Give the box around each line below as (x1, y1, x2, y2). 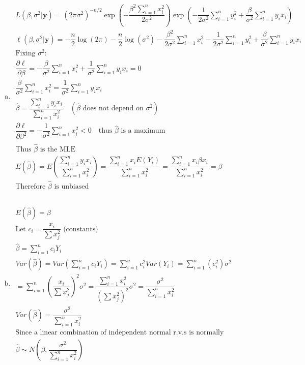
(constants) (63, 225, 98, 233)
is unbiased (54, 182, 89, 190)
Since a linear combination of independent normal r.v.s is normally (15, 329, 224, 337)
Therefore (15, 182, 46, 190)
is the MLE (40, 145, 76, 153)
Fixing (15, 50, 36, 57)
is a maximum (121, 127, 165, 135)
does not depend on (82, 105, 144, 112)
